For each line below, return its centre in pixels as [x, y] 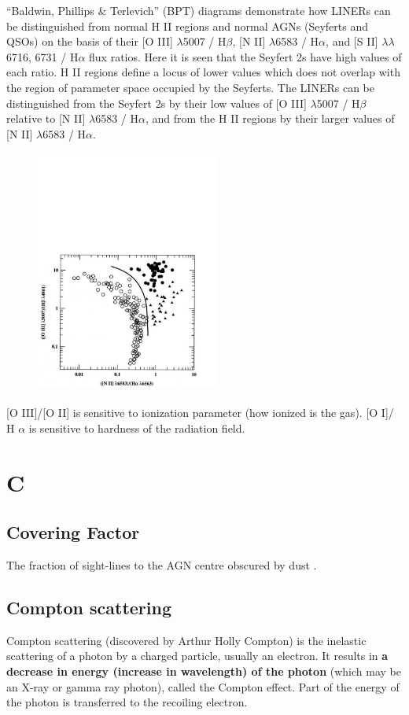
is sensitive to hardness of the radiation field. [137, 428]
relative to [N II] [46, 118]
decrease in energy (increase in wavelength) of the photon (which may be [204, 671]
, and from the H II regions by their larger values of [270, 118]
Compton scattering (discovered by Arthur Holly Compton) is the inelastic [186, 640]
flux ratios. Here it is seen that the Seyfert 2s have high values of [245, 56]
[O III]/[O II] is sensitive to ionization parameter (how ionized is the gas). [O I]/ [200, 413]
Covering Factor [73, 532]
